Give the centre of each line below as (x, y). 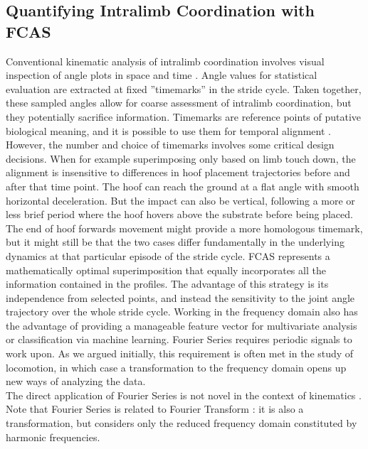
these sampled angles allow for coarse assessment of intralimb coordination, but (179, 103)
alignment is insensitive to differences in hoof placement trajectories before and (178, 172)
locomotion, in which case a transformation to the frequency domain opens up (176, 367)
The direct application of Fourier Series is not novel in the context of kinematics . (184, 395)
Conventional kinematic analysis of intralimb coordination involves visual (165, 61)
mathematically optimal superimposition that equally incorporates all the (166, 270)
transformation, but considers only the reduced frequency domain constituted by (182, 423)
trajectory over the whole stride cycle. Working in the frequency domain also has (182, 312)
